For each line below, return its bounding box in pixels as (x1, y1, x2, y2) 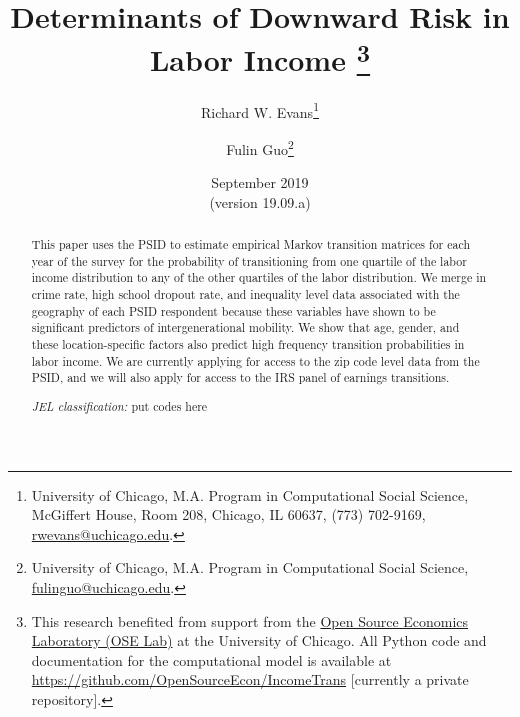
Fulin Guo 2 (226, 135, 294, 159)
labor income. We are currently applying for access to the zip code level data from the (31, 352, 480, 369)
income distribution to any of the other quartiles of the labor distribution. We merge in (31, 269, 487, 286)
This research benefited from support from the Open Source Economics (31, 610, 469, 631)
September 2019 (211, 172, 309, 193)
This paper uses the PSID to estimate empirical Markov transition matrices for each (31, 236, 471, 253)
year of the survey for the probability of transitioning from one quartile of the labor (31, 252, 467, 269)
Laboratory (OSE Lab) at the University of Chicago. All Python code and (31, 630, 487, 651)
